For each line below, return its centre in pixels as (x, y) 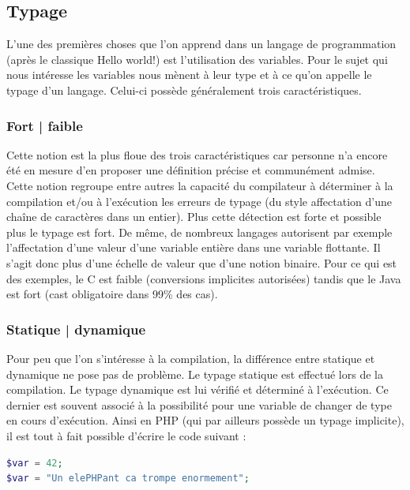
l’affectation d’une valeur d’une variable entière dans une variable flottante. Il (194, 247)
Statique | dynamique (76, 329)
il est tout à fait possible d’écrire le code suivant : (126, 435)
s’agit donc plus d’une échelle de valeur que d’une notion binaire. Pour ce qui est (202, 262)
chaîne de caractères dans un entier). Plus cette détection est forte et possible (194, 217)
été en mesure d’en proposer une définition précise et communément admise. (191, 170)
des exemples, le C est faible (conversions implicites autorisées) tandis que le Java (204, 278)
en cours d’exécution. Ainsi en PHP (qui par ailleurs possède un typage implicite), (205, 420)
